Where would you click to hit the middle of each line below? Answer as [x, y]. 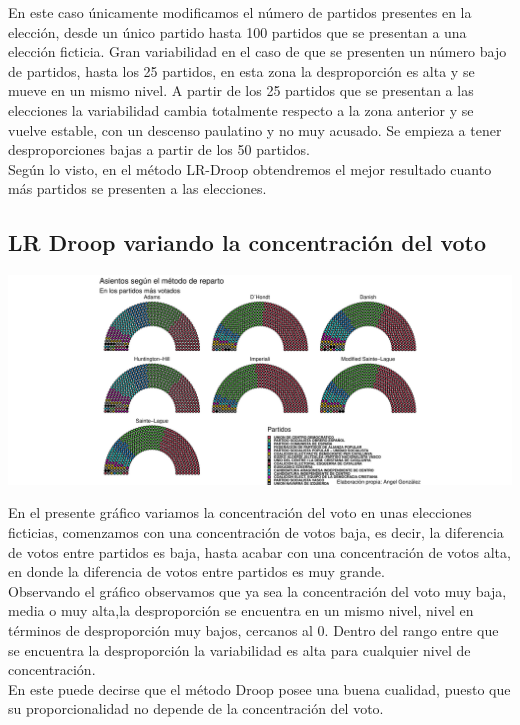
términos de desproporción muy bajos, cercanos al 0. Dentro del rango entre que [253, 629]
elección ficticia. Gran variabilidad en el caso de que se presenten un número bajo [257, 51]
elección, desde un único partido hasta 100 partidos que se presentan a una [237, 31]
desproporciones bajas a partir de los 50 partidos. [159, 149]
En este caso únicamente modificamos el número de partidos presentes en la [240, 12]
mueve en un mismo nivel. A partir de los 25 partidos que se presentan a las [241, 90]
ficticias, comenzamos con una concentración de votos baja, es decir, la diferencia [256, 532]
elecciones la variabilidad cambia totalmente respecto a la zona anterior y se [241, 109]
